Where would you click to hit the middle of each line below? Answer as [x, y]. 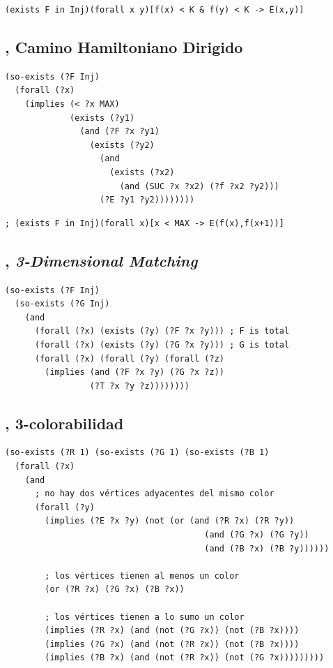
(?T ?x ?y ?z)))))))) [139, 386]
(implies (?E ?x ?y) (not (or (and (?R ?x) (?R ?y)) [170, 521]
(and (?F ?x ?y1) [119, 132]
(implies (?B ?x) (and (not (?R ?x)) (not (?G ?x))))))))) [185, 658]
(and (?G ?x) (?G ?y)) [257, 535]
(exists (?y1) [102, 118]
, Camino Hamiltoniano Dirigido [124, 46]
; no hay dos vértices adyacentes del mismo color [154, 494]
